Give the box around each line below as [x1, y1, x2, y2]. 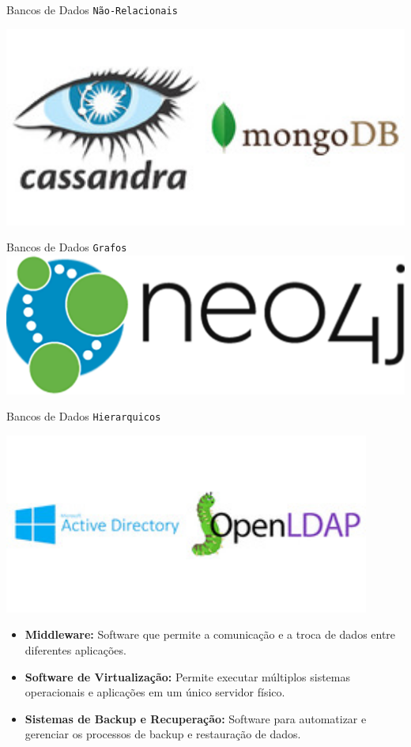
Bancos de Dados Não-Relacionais [6, 2, 178, 17]
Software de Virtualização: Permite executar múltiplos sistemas [25, 668, 351, 685]
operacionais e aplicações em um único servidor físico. [25, 684, 285, 700]
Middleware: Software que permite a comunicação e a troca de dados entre [25, 626, 396, 643]
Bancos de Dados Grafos [6, 239, 127, 255]
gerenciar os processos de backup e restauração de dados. [25, 726, 301, 742]
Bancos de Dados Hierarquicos [6, 408, 161, 424]
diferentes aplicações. [25, 642, 126, 658]
